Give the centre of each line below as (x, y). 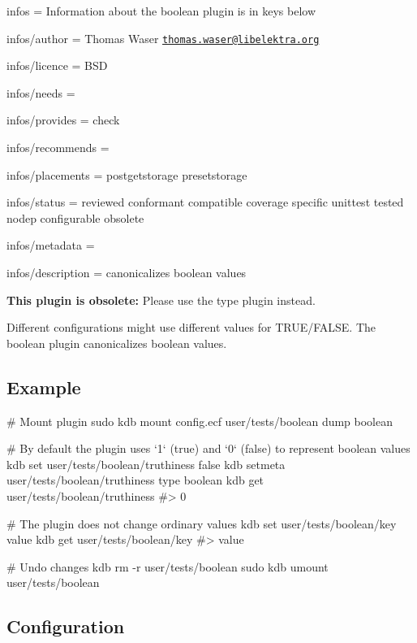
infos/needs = (41, 92)
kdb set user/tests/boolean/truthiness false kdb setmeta (146, 464)
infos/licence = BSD (57, 65)
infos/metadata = (51, 245)
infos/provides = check (63, 120)
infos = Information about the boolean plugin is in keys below (161, 11)
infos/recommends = (58, 148)
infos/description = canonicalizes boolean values (127, 272)
